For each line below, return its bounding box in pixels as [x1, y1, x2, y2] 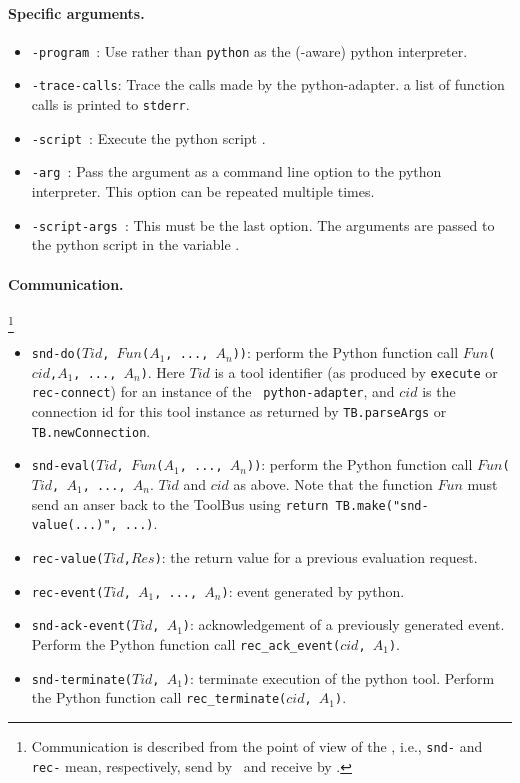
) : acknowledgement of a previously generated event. [182, 614, 505, 635]
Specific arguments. [8, 2, 145, 23]
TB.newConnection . [31, 420, 151, 441]
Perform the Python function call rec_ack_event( [31, 633, 341, 654]
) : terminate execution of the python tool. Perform [182, 667, 495, 688]
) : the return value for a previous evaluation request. [154, 546, 478, 567]
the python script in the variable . [31, 234, 240, 255]
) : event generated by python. [221, 580, 405, 601]
